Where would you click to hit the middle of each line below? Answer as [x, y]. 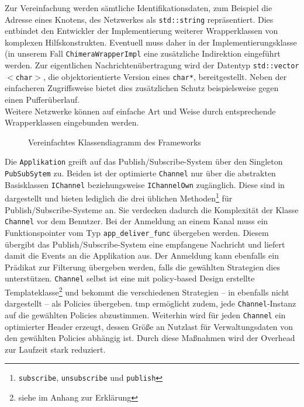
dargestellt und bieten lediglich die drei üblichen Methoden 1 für [119, 197]
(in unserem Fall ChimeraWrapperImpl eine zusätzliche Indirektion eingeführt [143, 53]
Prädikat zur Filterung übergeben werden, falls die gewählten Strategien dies [142, 267]
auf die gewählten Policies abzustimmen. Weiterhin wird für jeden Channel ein [145, 314]
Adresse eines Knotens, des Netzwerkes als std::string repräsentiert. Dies [139, 19]
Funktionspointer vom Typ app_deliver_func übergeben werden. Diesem [137, 232]
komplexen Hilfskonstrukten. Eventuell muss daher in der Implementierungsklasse [151, 42]
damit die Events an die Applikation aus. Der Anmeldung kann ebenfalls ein [142, 255]
